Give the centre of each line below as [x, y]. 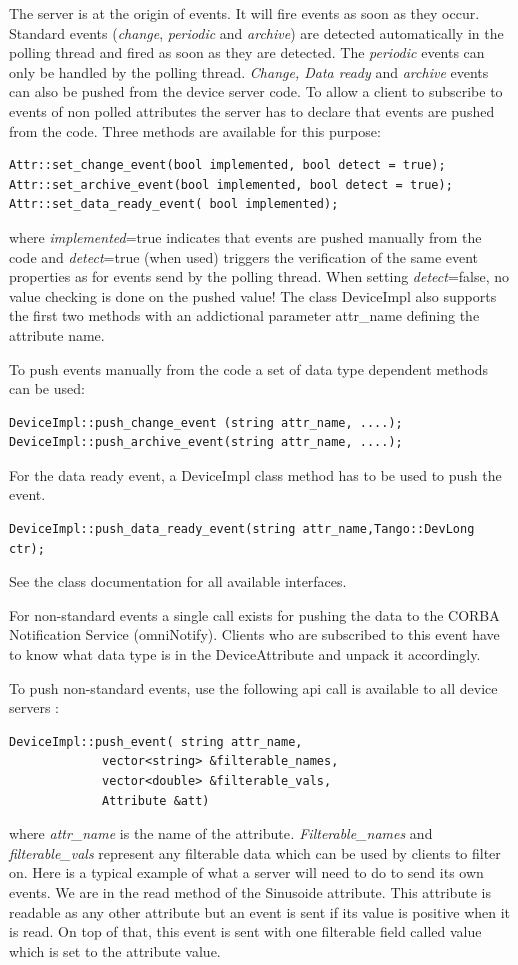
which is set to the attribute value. [115, 950]
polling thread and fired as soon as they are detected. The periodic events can [247, 52]
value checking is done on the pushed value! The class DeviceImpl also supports [253, 295]
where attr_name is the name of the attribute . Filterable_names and [221, 833]
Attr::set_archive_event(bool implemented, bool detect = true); [231, 184]
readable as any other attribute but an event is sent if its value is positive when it [260, 911]
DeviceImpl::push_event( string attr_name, [156, 741]
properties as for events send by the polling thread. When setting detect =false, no [259, 276]
